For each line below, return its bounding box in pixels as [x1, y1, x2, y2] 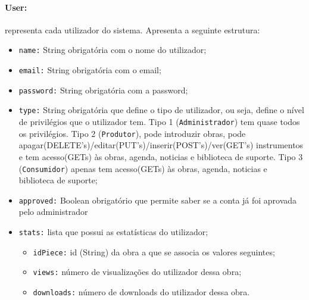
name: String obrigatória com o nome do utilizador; [18, 43, 207, 56]
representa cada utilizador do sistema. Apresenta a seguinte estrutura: [5, 23, 260, 36]
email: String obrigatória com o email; [18, 64, 161, 76]
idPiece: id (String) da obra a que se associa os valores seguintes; [33, 245, 275, 258]
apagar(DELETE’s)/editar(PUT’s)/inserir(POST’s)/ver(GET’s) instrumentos [18, 139, 304, 151]
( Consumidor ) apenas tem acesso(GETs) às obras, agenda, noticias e [18, 162, 267, 174]
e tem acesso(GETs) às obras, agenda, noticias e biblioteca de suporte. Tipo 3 [18, 150, 303, 162]
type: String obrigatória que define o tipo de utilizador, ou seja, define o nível [18, 104, 304, 116]
